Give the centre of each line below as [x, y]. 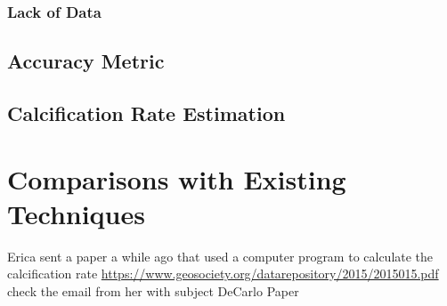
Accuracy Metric [86, 61]
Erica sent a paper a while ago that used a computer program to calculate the [220, 256]
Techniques [76, 213]
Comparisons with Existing [177, 178]
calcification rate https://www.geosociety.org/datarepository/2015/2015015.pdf [223, 274]
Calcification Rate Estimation [146, 113]
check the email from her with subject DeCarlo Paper [153, 290]
